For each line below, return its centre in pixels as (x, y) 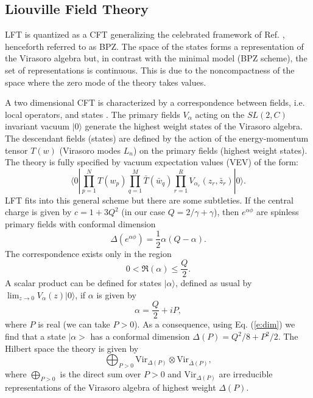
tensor (16, 150)
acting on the (220, 114)
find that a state (35, 336)
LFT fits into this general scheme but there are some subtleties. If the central (149, 200)
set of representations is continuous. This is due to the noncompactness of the (150, 70)
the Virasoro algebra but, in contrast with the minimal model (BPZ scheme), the (156, 58)
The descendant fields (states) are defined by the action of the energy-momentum (157, 138)
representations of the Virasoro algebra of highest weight (111, 387)
